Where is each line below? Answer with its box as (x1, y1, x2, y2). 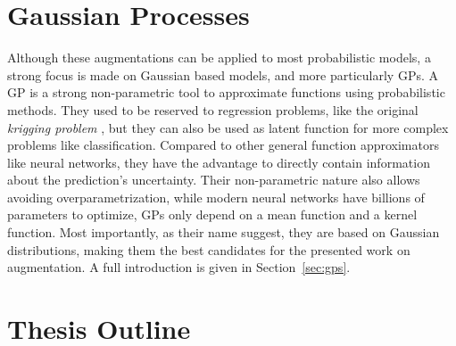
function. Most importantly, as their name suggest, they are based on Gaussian (7, 223, 440, 242)
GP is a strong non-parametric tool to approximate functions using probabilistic (7, 83, 445, 102)
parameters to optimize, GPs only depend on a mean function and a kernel (7, 205, 418, 224)
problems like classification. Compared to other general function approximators (7, 136, 439, 154)
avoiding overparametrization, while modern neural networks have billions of (7, 187, 425, 206)
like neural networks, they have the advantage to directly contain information (7, 152, 430, 171)
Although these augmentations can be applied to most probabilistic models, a (7, 48, 431, 67)
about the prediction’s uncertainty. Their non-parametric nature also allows (7, 170, 420, 189)
